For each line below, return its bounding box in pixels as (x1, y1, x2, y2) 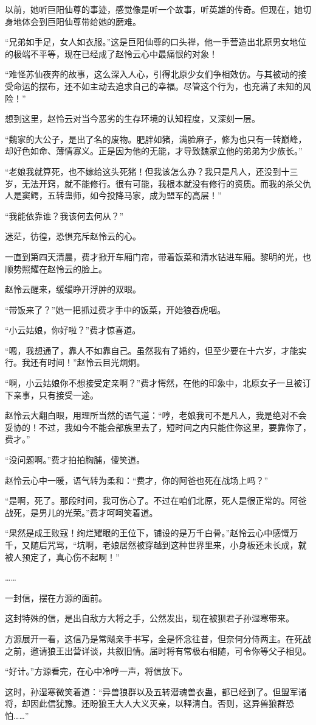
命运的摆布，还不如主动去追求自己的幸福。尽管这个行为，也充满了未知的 (13, 79, 303, 92)
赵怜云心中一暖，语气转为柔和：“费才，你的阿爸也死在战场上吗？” (5, 473, 269, 486)
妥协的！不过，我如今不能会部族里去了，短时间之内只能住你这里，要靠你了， (5, 420, 311, 433)
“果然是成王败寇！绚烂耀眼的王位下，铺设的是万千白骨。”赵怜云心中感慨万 (5, 526, 298, 539)
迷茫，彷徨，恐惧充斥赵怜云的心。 (5, 230, 141, 242)
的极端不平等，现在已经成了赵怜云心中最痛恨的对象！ (5, 47, 218, 60)
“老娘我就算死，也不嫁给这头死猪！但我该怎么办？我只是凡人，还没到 (5, 164, 281, 177)
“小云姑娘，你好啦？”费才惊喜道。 (5, 324, 141, 336)
